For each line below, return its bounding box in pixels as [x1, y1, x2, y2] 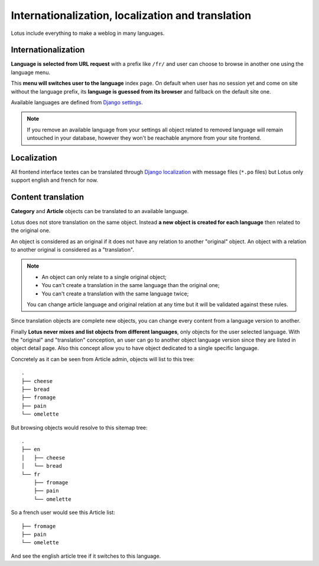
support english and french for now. [11, 176, 99, 184]
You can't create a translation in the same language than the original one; [41, 282, 220, 289]
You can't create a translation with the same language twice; [41, 290, 189, 297]
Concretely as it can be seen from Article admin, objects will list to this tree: [11, 355, 195, 362]
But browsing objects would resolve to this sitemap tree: [11, 424, 148, 431]
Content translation [11, 192, 84, 202]
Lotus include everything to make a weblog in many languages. [11, 30, 165, 37]
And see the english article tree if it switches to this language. [11, 552, 161, 559]
